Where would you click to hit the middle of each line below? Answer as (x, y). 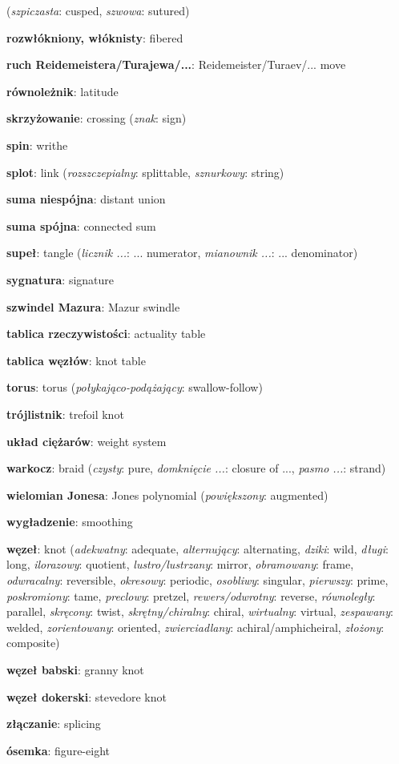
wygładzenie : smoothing (70, 522)
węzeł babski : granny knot (75, 670)
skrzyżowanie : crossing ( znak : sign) (97, 118)
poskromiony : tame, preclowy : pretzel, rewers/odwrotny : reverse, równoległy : (191, 595)
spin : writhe (37, 145)
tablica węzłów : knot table (76, 360)
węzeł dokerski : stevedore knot (87, 696)
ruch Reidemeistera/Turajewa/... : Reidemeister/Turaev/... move (176, 64)
